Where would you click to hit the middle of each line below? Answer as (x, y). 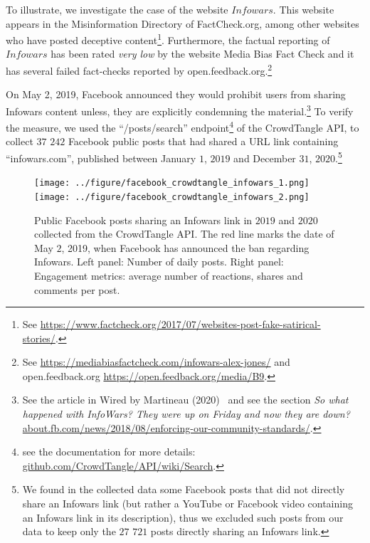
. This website (303, 9)
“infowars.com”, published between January (101, 158)
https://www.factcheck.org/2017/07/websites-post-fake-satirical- (180, 324)
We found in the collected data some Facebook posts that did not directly (184, 489)
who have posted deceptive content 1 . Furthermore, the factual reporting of (168, 39)
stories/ (39, 338)
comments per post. (77, 289)
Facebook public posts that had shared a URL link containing (203, 141)
